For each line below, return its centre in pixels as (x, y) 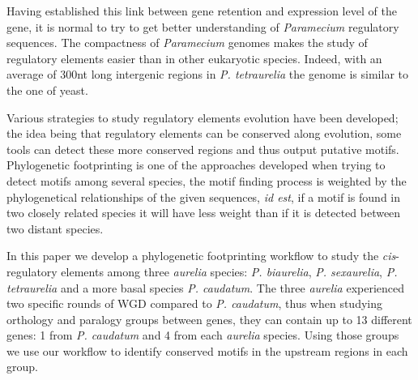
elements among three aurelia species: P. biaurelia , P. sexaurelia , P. (229, 271)
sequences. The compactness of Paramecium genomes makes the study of (187, 43)
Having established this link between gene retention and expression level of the (202, 11)
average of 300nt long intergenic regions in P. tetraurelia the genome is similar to (207, 74)
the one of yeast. (47, 90)
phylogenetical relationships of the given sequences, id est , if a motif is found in (204, 196)
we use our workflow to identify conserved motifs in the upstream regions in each (207, 350)
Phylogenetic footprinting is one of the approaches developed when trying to (196, 165)
